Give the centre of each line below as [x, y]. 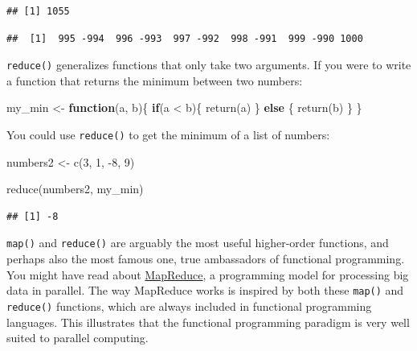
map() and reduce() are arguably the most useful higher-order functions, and [198, 243]
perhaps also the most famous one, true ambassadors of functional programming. [206, 259]
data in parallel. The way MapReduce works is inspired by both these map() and [205, 290]
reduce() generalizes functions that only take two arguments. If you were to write [209, 65]
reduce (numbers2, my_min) [75, 189]
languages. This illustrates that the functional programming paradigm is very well [208, 322]
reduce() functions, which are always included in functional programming [189, 306]
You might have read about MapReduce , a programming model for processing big [208, 274]
